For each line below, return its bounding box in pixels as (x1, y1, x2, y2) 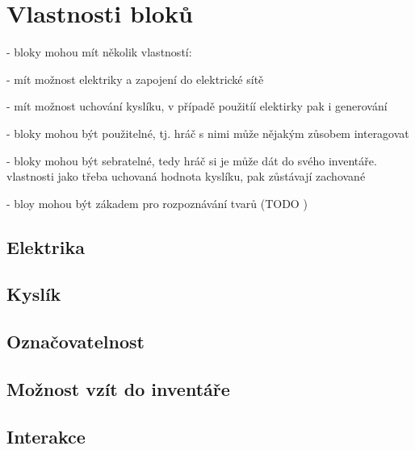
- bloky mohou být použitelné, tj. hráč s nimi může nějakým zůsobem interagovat (6, 124, 409, 141)
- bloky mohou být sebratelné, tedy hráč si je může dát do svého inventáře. (6, 152, 377, 169)
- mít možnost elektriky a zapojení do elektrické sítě (6, 70, 264, 87)
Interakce (6, 423, 86, 448)
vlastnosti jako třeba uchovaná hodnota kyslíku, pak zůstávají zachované (6, 168, 366, 185)
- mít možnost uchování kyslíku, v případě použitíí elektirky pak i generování (6, 98, 388, 115)
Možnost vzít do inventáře (6, 377, 230, 402)
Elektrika (6, 234, 85, 259)
